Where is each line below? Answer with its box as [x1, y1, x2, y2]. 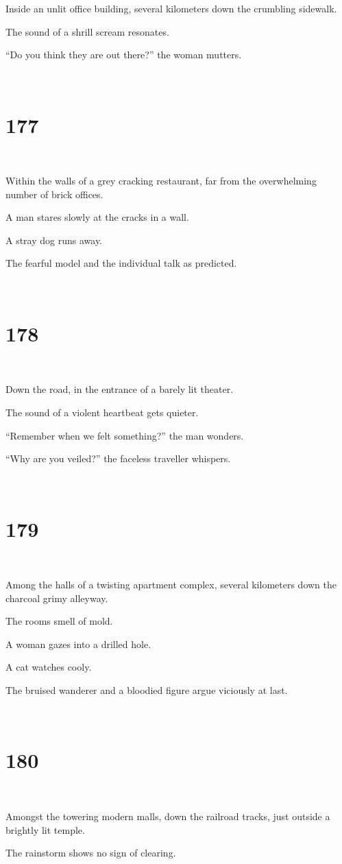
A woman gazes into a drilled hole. [5, 636, 151, 651]
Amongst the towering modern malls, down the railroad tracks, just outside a [5, 808, 330, 823]
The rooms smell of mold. [5, 614, 113, 628]
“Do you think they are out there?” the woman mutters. [5, 47, 242, 62]
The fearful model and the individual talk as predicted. [5, 256, 237, 270]
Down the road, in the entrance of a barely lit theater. [5, 382, 234, 396]
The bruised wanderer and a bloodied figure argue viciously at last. [5, 683, 288, 697]
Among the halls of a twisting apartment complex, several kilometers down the [5, 577, 337, 592]
